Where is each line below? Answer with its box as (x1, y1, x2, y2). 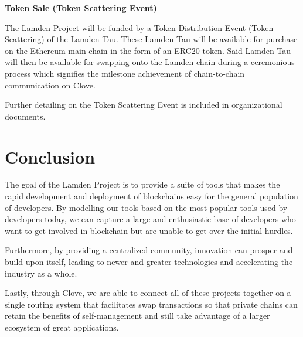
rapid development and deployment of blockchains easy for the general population (5, 190, 298, 202)
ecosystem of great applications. (5, 321, 119, 333)
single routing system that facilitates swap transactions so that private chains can (5, 298, 298, 310)
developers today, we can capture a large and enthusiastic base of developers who (5, 213, 296, 225)
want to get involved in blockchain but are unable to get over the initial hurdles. (5, 224, 293, 236)
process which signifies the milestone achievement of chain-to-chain (5, 67, 245, 79)
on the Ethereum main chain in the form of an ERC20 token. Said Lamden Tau (5, 44, 291, 56)
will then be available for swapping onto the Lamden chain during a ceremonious (5, 56, 295, 68)
